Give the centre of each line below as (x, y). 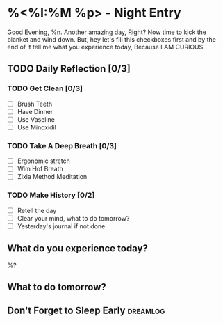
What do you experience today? (77, 249)
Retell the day (37, 210)
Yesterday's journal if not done (61, 226)
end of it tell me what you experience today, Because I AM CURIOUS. (106, 47)
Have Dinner (35, 111)
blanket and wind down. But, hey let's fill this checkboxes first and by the (112, 39)
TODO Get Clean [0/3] (45, 88)
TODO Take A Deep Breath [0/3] (62, 145)
